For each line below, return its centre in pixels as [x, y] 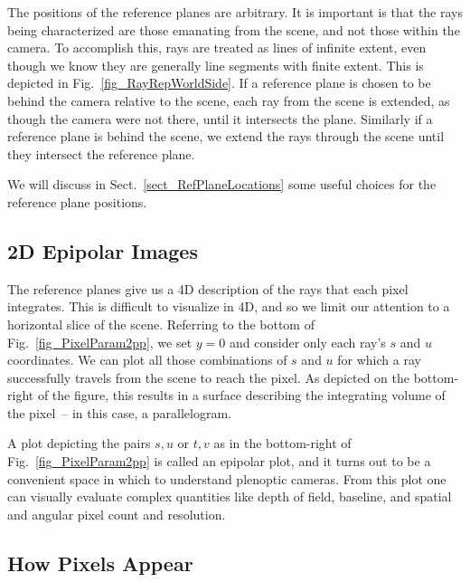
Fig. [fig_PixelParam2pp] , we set [100, 342]
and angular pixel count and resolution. [117, 514]
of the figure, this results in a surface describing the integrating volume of [241, 395]
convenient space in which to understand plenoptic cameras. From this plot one [227, 478]
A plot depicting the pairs [79, 443]
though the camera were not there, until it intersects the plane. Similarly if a [220, 118]
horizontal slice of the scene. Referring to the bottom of [161, 324]
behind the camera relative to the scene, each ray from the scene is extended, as [229, 100]
